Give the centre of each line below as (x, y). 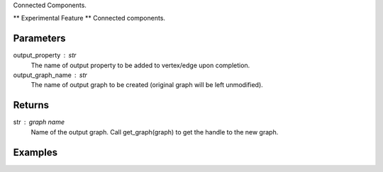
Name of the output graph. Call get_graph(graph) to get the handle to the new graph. (155, 132)
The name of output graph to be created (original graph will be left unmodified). (147, 85)
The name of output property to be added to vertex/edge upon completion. (140, 65)
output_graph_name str (50, 75)
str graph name (39, 122)
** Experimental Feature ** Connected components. (89, 18)
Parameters (39, 39)
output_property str (45, 55)
